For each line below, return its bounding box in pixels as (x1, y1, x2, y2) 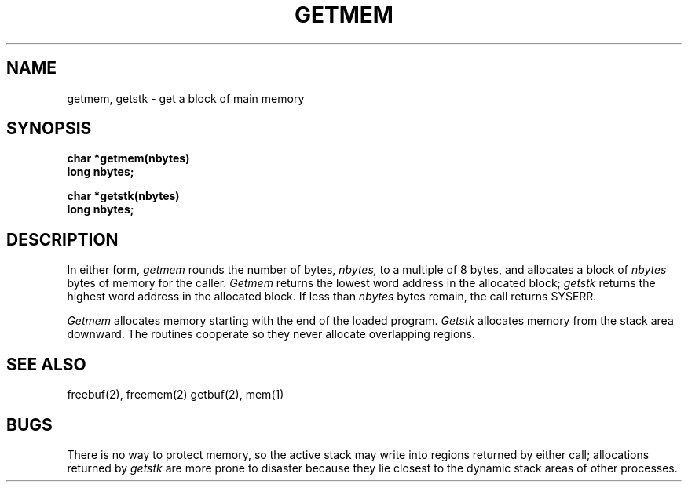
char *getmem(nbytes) (67, 151, 190, 166)
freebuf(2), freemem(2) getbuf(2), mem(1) (67, 388, 284, 402)
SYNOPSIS (6, 118, 92, 139)
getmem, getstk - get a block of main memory (67, 91, 305, 105)
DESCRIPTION (6, 229, 119, 249)
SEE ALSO (6, 354, 86, 374)
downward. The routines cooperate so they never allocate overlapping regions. (67, 327, 475, 341)
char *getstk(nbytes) (67, 189, 180, 203)
